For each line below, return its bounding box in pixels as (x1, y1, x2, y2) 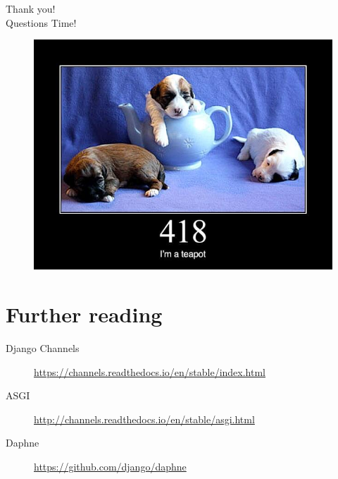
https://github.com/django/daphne (34, 459, 187, 474)
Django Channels (6, 341, 80, 356)
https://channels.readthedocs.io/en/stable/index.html (34, 364, 265, 379)
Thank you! (6, 1, 56, 16)
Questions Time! (6, 15, 77, 30)
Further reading (6, 300, 163, 329)
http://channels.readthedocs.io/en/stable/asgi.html (34, 411, 255, 426)
